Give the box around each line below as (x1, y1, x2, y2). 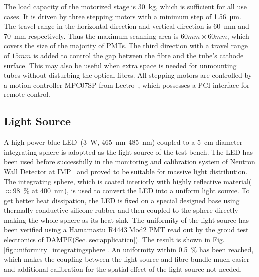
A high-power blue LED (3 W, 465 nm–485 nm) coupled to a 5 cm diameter (4, 137, 243, 147)
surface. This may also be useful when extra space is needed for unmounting (4, 60, 237, 70)
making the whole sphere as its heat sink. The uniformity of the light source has (4, 214, 249, 225)
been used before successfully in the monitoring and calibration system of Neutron (4, 156, 255, 167)
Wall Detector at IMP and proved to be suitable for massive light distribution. (4, 166, 248, 176)
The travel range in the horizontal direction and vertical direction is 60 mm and (4, 21, 249, 31)
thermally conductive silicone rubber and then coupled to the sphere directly (4, 205, 238, 215)
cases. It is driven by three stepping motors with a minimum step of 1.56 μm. (4, 11, 241, 21)
